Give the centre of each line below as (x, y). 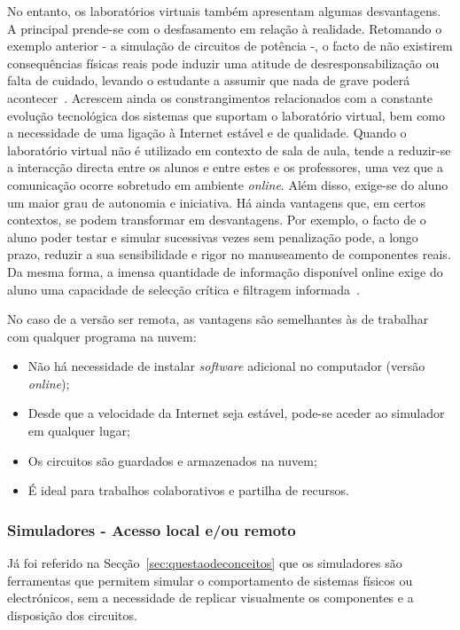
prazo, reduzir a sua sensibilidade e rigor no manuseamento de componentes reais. (229, 254)
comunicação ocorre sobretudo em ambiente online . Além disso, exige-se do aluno (228, 184)
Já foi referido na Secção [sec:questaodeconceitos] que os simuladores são (205, 563)
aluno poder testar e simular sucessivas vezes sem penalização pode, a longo (213, 236)
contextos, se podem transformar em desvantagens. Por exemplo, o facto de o (217, 220)
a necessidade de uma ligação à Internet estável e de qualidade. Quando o (207, 133)
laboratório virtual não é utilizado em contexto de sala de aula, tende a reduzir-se (229, 150)
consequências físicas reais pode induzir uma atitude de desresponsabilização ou (223, 63)
